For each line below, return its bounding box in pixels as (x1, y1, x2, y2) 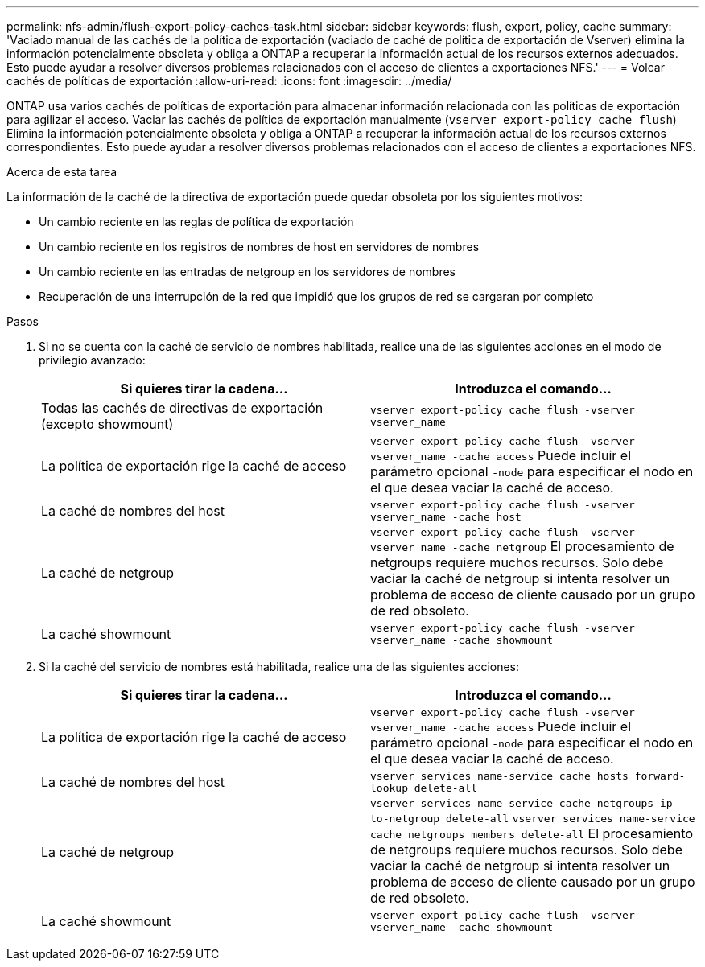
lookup (370, 782, 408, 794)
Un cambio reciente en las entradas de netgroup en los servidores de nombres (39, 265, 456, 278)
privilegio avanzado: (39, 353, 146, 367)
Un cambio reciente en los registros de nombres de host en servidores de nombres (39, 240, 480, 253)
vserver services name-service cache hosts (370, 770, 629, 782)
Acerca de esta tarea (6, 165, 117, 179)
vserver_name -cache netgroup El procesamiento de (370, 538, 674, 554)
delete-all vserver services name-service (445, 813, 695, 825)
